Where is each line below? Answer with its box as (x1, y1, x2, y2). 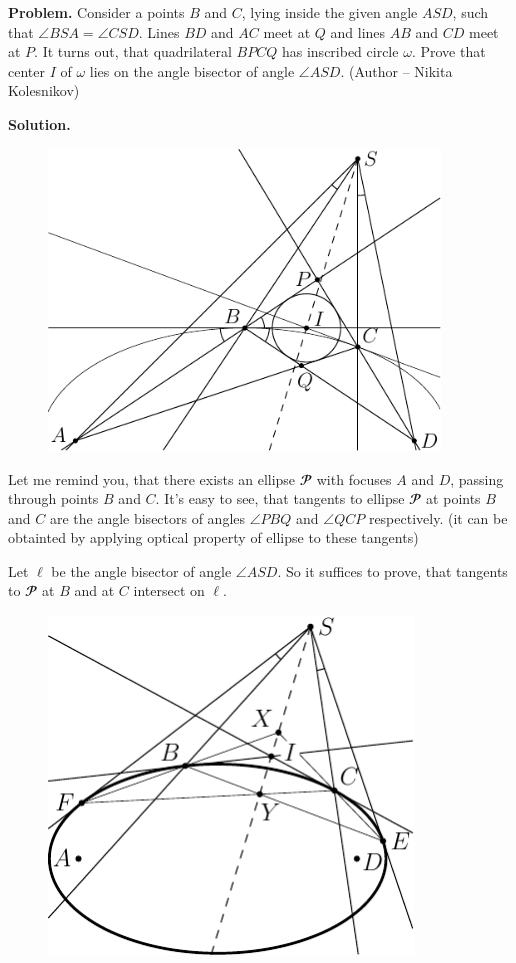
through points (8, 488, 99, 509)
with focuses (316, 468, 392, 489)
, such (452, 2, 489, 22)
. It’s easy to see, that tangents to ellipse (155, 488, 405, 509)
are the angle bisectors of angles (49, 507, 246, 528)
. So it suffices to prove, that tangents (277, 560, 508, 581)
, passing (450, 468, 504, 489)
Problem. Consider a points (8, 2, 185, 22)
